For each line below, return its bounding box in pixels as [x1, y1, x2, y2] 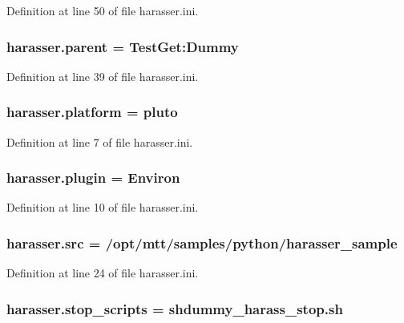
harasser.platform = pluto [6, 102, 178, 122]
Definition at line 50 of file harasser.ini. [6, 2, 199, 18]
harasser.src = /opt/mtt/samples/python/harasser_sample [6, 232, 398, 252]
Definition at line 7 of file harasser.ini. [6, 133, 193, 150]
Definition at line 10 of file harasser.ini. [6, 199, 199, 216]
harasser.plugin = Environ [6, 168, 180, 188]
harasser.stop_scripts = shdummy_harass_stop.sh [6, 298, 343, 318]
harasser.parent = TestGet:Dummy [6, 36, 239, 56]
